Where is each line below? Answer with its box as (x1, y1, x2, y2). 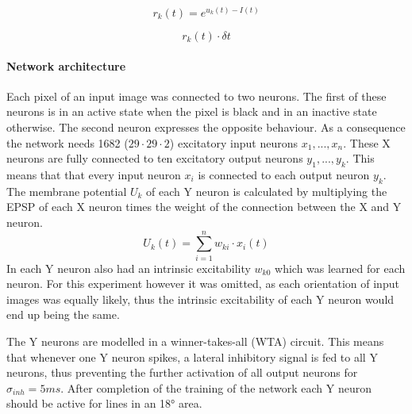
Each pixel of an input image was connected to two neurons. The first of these (6, 87, 387, 104)
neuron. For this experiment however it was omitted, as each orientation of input (6, 275, 399, 292)
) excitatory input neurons (169, 134, 298, 151)
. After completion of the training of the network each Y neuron (60, 379, 372, 396)
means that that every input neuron (6, 166, 181, 182)
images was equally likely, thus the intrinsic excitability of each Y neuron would (6, 290, 395, 307)
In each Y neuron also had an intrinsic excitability (6, 259, 251, 276)
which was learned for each (275, 259, 406, 276)
